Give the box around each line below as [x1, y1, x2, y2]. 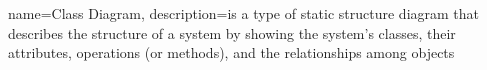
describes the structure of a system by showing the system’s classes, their [8, 22, 456, 43]
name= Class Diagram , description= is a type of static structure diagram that [8, 3, 480, 23]
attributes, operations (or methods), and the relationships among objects [8, 42, 455, 63]
